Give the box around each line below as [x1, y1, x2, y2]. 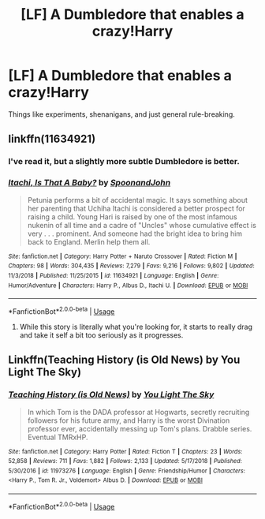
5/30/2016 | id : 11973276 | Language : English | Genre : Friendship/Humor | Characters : [8, 467, 246, 475]
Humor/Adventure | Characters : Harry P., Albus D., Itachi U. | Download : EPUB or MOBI [8, 282, 248, 289]
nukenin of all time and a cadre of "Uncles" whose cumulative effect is [27, 220, 256, 230]
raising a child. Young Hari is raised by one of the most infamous [27, 211, 238, 222]
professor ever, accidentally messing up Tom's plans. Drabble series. [27, 424, 252, 433]
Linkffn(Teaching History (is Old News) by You [8, 353, 241, 367]
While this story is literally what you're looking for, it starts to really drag [19, 322, 253, 331]
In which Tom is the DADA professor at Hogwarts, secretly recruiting [27, 407, 250, 416]
